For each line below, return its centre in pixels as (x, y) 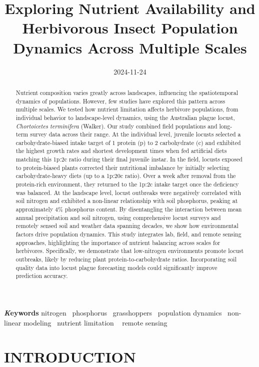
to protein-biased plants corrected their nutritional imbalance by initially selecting (122, 167)
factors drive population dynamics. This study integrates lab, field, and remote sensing (128, 234)
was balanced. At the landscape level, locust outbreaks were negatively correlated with (128, 192)
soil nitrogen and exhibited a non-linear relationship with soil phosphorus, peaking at (127, 201)
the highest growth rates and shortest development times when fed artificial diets (121, 151)
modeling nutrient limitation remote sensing (95, 322)
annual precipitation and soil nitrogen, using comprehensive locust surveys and (118, 217)
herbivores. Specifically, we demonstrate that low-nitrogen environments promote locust (130, 251)
